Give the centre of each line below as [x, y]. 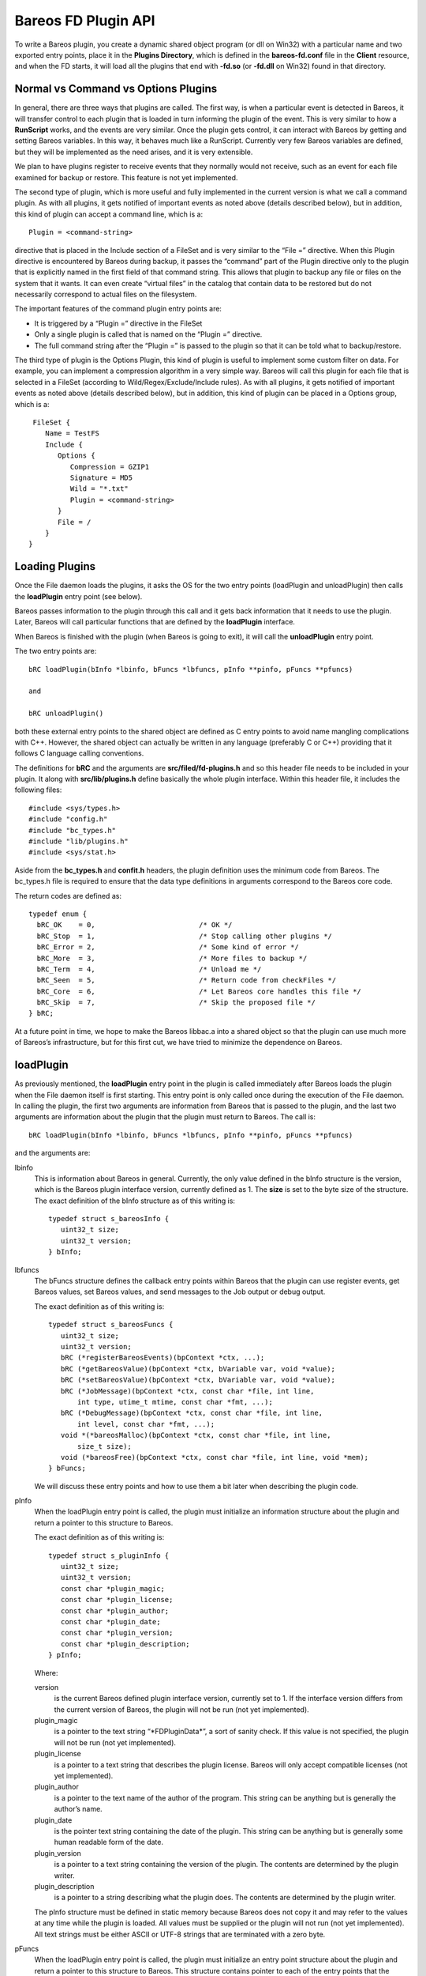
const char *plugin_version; [117, 1633]
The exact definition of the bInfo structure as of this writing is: [135, 1201]
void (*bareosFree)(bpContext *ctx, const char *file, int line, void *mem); [215, 1457]
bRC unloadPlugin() [66, 714]
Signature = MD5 [101, 477]
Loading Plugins [55, 566]
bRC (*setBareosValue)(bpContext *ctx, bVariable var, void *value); [198, 1380]
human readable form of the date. [108, 1842]
